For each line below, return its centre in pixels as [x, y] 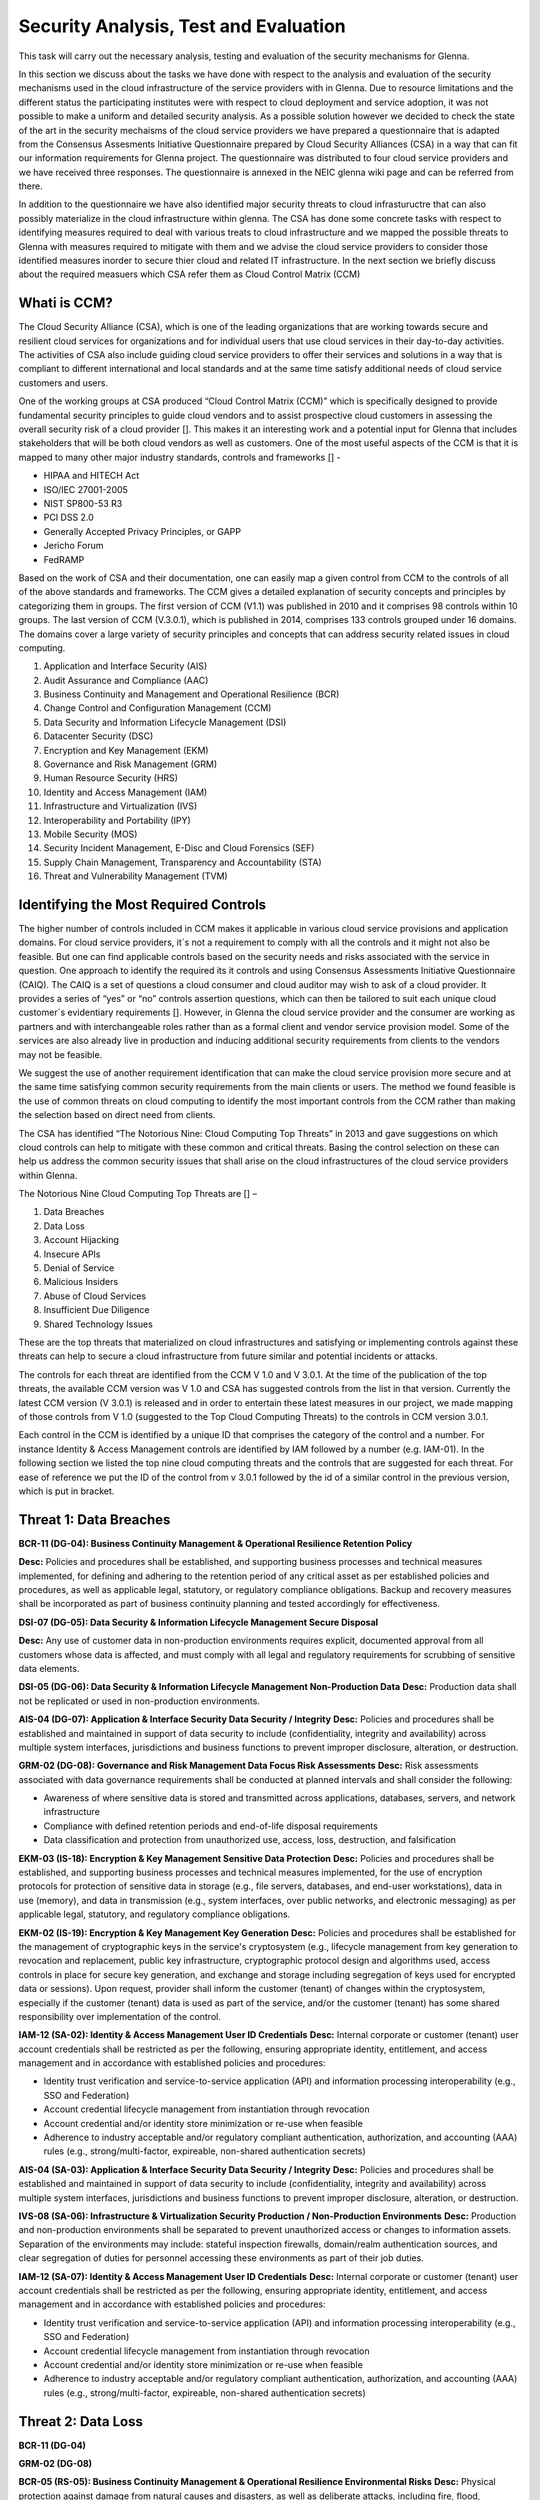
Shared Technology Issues [98, 1324]
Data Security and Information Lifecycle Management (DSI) [165, 722]
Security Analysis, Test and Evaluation [182, 26]
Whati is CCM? [66, 303]
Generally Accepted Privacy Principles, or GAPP [142, 531]
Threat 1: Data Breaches [94, 1519]
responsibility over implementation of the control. [120, 2016]
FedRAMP [64, 559]
